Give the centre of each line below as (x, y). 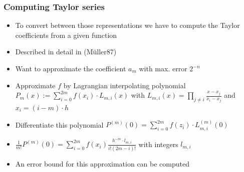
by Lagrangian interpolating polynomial (125, 85)
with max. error (163, 68)
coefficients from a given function (66, 35)
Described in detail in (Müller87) (66, 52)
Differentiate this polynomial (59, 124)
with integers (158, 144)
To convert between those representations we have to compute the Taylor (128, 25)
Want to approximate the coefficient (71, 68)
